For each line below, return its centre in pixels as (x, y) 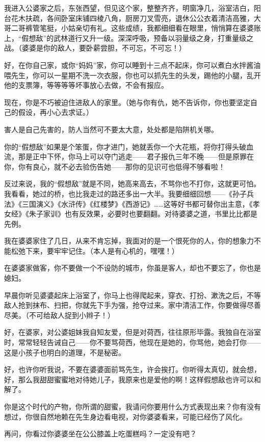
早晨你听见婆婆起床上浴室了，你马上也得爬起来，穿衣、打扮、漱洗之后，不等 (132, 295)
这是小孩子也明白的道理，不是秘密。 (65, 352)
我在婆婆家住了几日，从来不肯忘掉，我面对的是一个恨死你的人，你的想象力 (129, 241)
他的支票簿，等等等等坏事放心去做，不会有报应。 (86, 85)
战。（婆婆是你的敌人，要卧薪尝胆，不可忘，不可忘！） (95, 48)
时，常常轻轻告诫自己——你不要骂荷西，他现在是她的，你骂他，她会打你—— (132, 342)
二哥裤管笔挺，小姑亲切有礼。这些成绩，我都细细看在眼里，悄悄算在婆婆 (132, 28)
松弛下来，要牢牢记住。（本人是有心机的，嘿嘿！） (95, 250)
